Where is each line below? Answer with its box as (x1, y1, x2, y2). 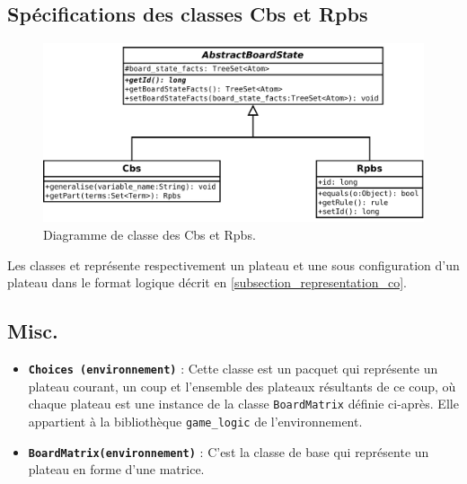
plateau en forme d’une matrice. (28, 460, 205, 479)
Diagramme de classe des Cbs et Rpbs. (43, 224, 256, 243)
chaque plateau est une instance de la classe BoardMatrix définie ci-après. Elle (28, 394, 459, 413)
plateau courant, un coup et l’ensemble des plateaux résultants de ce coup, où (28, 376, 456, 395)
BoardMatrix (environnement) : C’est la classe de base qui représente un (28, 442, 429, 461)
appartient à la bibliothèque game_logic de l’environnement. (28, 411, 363, 430)
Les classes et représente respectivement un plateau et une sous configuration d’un (7, 255, 460, 274)
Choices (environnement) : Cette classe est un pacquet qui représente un (28, 358, 438, 377)
